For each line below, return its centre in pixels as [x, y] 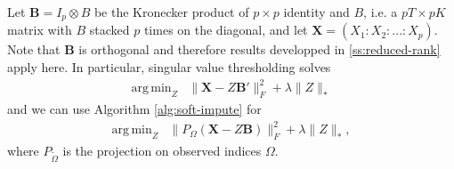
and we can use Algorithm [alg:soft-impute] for [134, 108]
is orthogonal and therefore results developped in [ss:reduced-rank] [259, 49]
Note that [34, 49]
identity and [316, 12]
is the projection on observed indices [162, 150]
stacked [109, 30]
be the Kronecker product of [171, 12]
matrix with [40, 30]
